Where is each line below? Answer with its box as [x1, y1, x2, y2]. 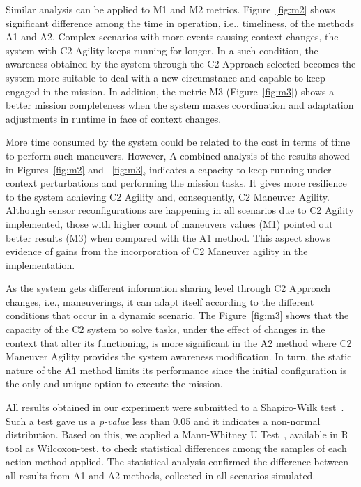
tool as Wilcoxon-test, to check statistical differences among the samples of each [6, 440, 347, 455]
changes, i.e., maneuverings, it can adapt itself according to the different [6, 294, 314, 309]
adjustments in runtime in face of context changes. [6, 111, 222, 125]
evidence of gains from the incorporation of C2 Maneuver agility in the [6, 244, 308, 258]
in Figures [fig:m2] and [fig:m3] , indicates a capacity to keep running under [6, 162, 332, 176]
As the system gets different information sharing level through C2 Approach [6, 281, 331, 295]
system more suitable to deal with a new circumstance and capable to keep [6, 70, 325, 84]
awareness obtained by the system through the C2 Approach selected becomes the [6, 56, 356, 71]
